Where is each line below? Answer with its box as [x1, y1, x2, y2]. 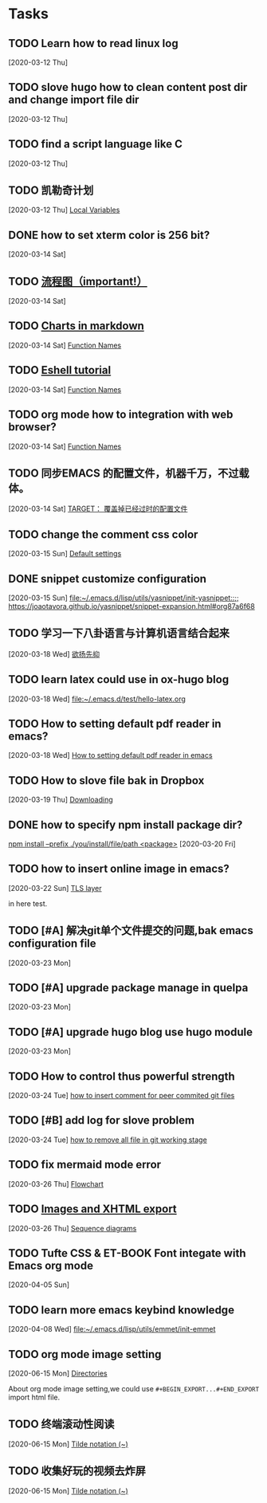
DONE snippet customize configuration [8, 571, 207, 586]
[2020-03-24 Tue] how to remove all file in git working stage [8, 1135, 207, 1144]
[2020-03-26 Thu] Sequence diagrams [8, 1223, 137, 1233]
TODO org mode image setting [8, 1348, 162, 1361]
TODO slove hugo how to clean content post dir [8, 80, 248, 94]
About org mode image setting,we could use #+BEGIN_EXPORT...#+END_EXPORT [8, 1383, 260, 1393]
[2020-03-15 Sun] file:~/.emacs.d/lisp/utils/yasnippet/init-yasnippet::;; [8, 593, 239, 602]
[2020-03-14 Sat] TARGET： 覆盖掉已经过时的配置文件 [8, 504, 188, 514]
